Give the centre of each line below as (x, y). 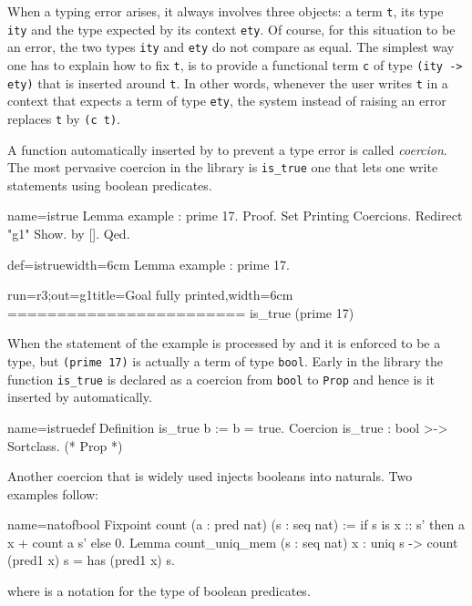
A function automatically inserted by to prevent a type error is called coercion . (227, 149)
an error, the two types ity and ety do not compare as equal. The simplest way (231, 47)
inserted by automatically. (80, 397)
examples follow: (53, 493)
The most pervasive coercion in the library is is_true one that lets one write (223, 167)
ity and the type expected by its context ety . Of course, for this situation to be (231, 29)
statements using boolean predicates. (110, 185)
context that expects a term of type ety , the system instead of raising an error (227, 101)
